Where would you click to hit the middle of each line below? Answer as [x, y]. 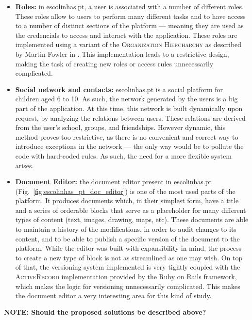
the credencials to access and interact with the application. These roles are [126, 35]
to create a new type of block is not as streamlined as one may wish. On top [129, 257]
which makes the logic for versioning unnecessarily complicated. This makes [128, 286]
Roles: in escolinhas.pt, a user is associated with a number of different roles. [129, 6]
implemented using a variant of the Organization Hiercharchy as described [128, 44]
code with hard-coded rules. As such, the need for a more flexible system [123, 155]
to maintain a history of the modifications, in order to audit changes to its [126, 229]
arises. [25, 165]
